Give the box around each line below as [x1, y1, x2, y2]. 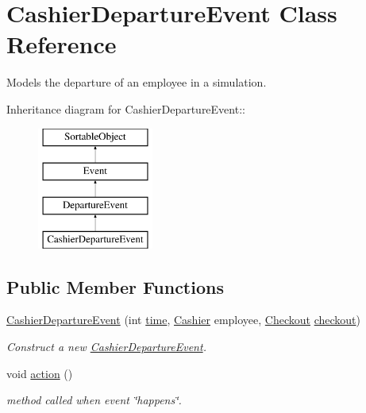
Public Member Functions [6, 274, 224, 299]
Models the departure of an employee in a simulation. [6, 74, 267, 91]
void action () [6, 365, 73, 381]
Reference [6, 28, 117, 60]
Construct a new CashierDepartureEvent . [6, 338, 206, 355]
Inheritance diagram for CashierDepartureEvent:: [6, 100, 245, 117]
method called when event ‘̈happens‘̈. [6, 392, 182, 408]
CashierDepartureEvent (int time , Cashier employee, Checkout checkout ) [6, 311, 361, 328]
